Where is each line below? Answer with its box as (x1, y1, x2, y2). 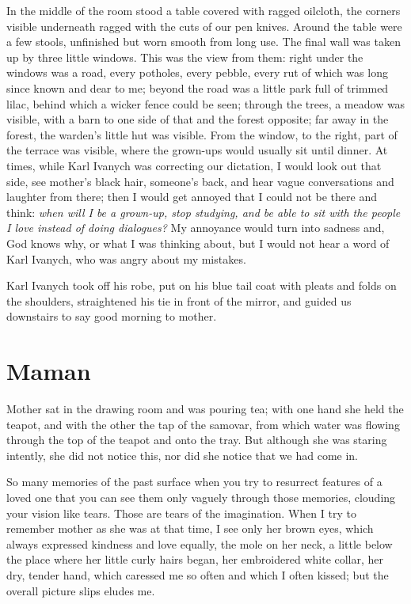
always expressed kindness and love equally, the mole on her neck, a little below (6, 535, 393, 552)
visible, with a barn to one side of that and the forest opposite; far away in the (6, 111, 389, 127)
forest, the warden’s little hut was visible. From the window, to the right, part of (6, 126, 398, 142)
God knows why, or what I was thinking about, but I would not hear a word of (6, 234, 390, 251)
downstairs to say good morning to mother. (6, 308, 217, 325)
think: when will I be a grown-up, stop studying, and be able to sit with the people (6, 203, 401, 220)
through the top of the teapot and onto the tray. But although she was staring (6, 431, 387, 448)
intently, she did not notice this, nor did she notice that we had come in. (6, 446, 358, 463)
